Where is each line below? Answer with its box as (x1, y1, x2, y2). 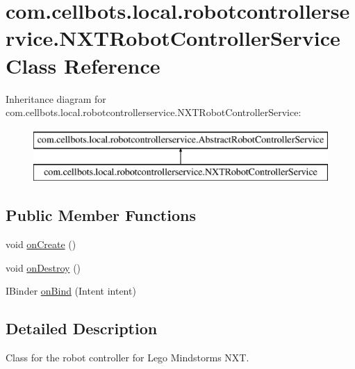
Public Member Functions (6, 204, 196, 226)
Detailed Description (6, 318, 158, 339)
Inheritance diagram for (6, 91, 106, 106)
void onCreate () (6, 237, 76, 252)
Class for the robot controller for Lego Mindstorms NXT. (6, 350, 249, 365)
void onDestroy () (6, 260, 81, 274)
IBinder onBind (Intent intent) (6, 284, 136, 298)
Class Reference (6, 51, 160, 79)
